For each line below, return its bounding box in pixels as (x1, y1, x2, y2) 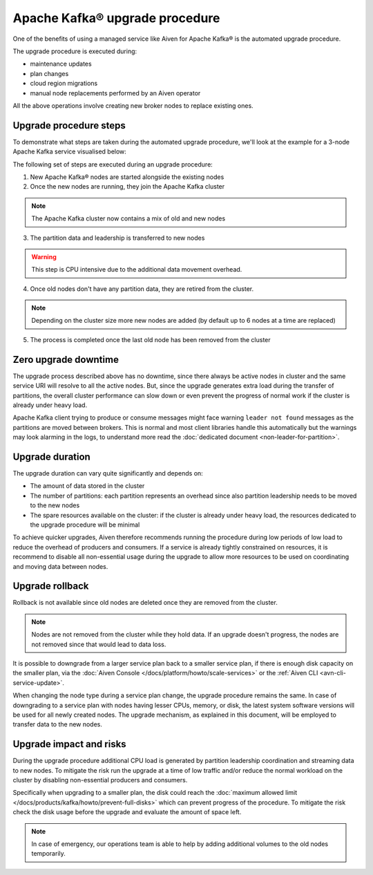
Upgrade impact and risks (12, 738, 127, 750)
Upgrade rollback (12, 581, 89, 592)
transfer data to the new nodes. (12, 720, 103, 728)
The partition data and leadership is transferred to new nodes (30, 234, 205, 242)
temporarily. (31, 849, 66, 858)
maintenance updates (30, 59, 93, 68)
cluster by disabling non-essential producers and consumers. (12, 776, 188, 784)
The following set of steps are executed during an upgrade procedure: (12, 160, 213, 169)
